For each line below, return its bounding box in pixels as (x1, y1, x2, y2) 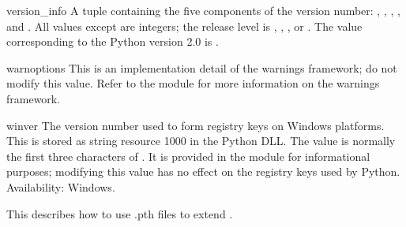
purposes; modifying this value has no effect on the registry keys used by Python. (6, 163, 400, 180)
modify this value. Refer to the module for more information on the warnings (6, 75, 380, 91)
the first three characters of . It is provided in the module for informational (6, 147, 370, 164)
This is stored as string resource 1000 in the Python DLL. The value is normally (6, 132, 396, 149)
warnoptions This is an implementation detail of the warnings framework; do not (6, 59, 397, 76)
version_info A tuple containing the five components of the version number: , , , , (6, 2, 400, 18)
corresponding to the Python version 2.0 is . (6, 33, 219, 50)
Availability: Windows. (6, 178, 115, 195)
